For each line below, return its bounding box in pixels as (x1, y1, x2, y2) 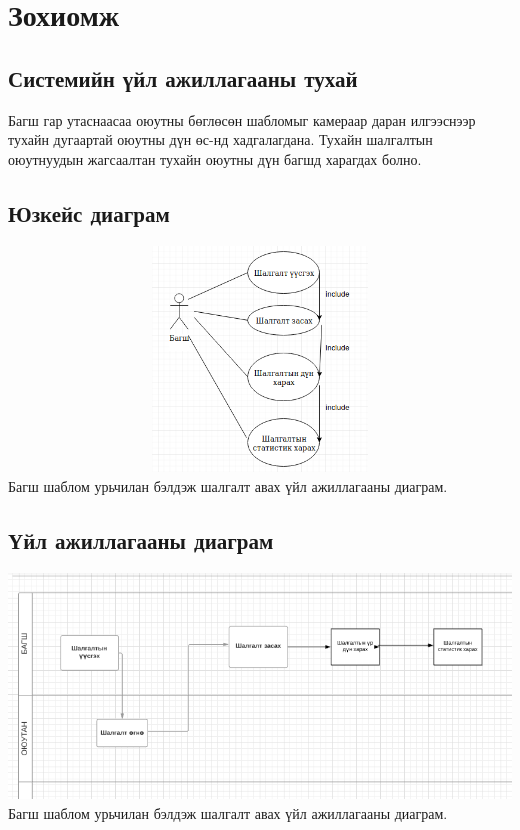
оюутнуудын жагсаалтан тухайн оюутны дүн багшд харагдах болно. (8, 148, 422, 169)
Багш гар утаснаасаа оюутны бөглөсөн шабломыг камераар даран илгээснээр (8, 109, 476, 130)
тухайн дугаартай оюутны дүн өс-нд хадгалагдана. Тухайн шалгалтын (8, 129, 433, 150)
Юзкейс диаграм (8, 197, 170, 228)
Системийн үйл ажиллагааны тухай (8, 62, 358, 93)
